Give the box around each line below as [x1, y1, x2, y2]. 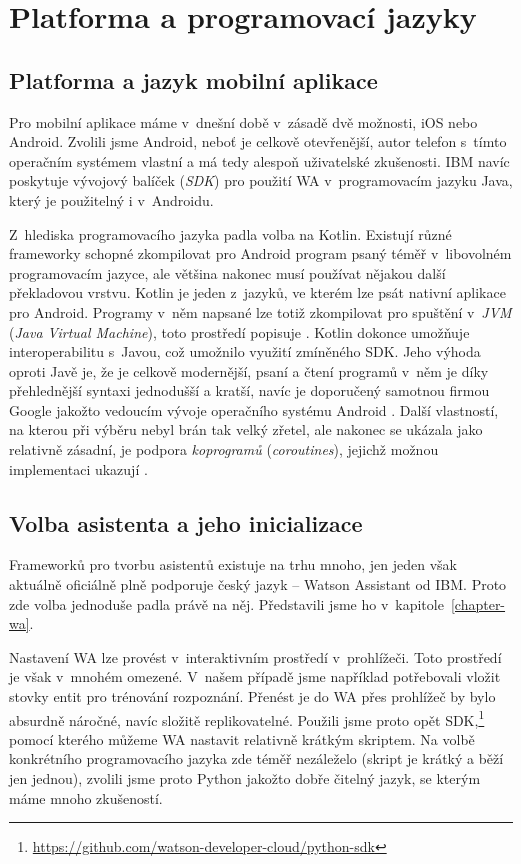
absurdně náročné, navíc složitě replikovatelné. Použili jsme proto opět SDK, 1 [9, 706, 485, 730]
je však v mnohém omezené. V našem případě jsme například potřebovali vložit [9, 666, 501, 687]
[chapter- [450, 593, 506, 614]
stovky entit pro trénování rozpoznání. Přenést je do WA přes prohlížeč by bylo [9, 686, 496, 707]
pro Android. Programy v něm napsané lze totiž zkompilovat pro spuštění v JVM [9, 301, 512, 322]
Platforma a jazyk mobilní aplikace [9, 64, 378, 95]
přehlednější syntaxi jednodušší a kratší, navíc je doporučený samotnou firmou [9, 380, 490, 401]
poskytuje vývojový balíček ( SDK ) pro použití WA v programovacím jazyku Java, [9, 170, 513, 191]
